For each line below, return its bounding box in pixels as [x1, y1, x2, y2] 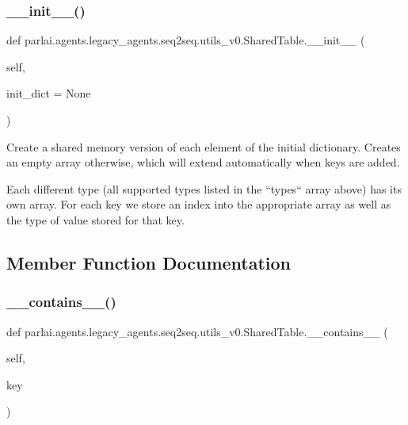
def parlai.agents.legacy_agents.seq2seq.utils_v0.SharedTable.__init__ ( [6, 32, 365, 48]
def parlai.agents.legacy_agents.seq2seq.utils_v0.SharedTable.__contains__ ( [6, 323, 388, 339]
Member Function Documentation [6, 250, 292, 274]
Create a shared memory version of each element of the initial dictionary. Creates [6, 138, 401, 155]
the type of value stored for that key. [6, 211, 185, 228]
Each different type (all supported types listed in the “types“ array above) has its [6, 180, 402, 197]
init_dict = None [6, 85, 91, 101]
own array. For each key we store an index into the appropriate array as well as [6, 196, 391, 212]
